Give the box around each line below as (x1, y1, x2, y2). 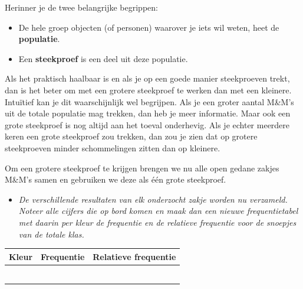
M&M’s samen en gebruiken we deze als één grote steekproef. (5, 173, 226, 186)
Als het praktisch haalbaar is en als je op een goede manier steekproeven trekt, (5, 72, 290, 85)
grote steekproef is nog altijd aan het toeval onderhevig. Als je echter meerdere (5, 118, 290, 131)
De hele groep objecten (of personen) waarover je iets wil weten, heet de (18, 21, 279, 33)
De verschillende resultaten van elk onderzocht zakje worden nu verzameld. (18, 193, 288, 205)
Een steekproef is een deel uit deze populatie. (18, 52, 188, 64)
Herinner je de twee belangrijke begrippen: (5, 1, 158, 13)
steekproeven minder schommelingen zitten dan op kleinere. (5, 141, 220, 154)
